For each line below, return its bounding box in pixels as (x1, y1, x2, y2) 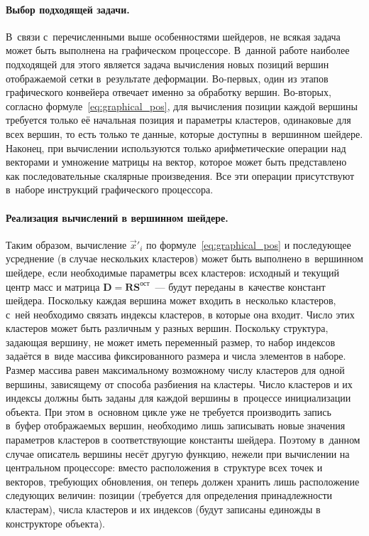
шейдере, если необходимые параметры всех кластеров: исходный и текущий (6, 264, 339, 279)
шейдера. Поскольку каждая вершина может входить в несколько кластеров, (6, 293, 336, 308)
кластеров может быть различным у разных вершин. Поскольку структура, (6, 321, 329, 336)
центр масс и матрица (6, 279, 100, 294)
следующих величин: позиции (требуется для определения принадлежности (6, 488, 333, 503)
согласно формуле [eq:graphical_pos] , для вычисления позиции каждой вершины (6, 98, 358, 113)
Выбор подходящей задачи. (6, 1, 130, 16)
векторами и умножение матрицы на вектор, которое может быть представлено (6, 154, 347, 169)
